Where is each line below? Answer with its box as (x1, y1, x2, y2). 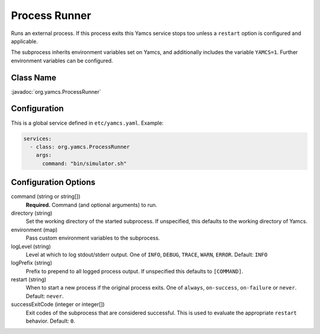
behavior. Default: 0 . (25, 317, 75, 325)
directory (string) (11, 209, 53, 217)
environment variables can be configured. (11, 57, 113, 64)
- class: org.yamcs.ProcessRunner (30, 143, 130, 150)
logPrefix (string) (11, 259, 53, 266)
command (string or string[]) (11, 193, 81, 200)
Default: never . (25, 292, 64, 300)
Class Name (11, 72, 56, 82)
